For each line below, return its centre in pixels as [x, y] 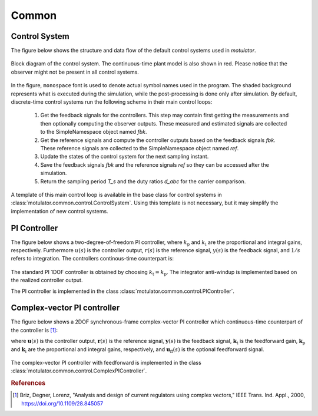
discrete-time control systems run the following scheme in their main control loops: [112, 102]
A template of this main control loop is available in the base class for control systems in [116, 194]
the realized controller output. [47, 280]
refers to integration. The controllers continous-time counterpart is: [92, 259]
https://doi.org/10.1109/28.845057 [62, 403]
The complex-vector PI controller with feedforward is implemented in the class [106, 363]
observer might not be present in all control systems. [75, 72]
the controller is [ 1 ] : [34, 330]
